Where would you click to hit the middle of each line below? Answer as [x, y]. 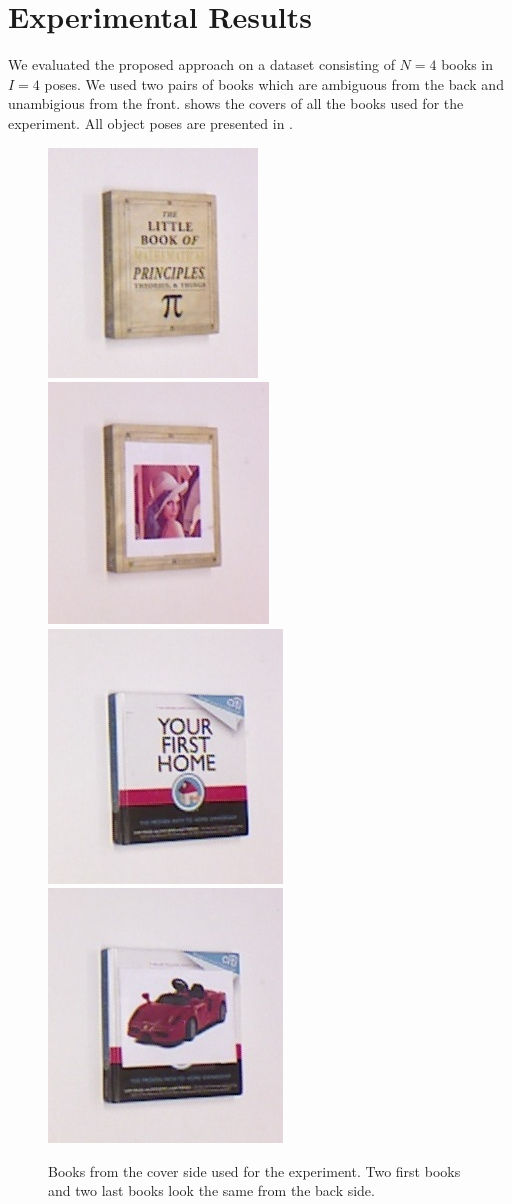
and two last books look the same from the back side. [211, 1190]
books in [467, 64]
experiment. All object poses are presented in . [150, 122]
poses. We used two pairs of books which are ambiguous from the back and [274, 83]
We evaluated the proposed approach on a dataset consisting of [201, 64]
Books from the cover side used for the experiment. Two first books [254, 1170]
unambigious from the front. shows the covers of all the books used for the [236, 103]
